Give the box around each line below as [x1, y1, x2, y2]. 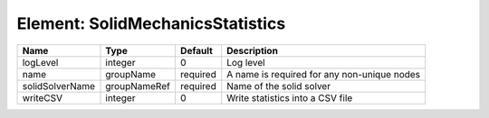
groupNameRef [105, 79, 171, 92]
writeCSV [22, 91, 63, 104]
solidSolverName [22, 79, 95, 92]
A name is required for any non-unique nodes [226, 68, 421, 80]
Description [226, 44, 278, 57]
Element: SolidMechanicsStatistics [16, 14, 286, 33]
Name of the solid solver [226, 79, 331, 92]
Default [179, 44, 213, 57]
